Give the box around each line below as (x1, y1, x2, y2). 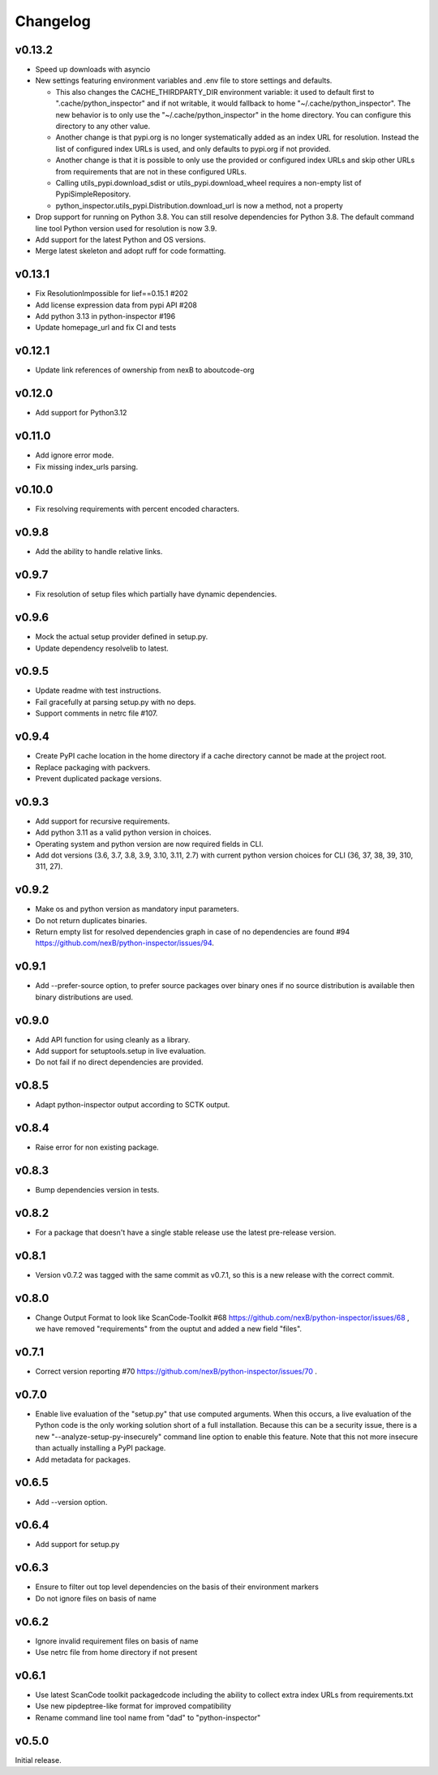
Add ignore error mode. (35, 450, 114, 460)
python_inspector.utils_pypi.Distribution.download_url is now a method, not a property (55, 200, 344, 210)
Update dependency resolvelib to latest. (35, 643, 170, 653)
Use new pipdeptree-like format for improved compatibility (35, 1701, 231, 1711)
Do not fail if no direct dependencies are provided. (35, 1057, 204, 1067)
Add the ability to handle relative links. (35, 547, 163, 557)
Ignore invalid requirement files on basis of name (35, 1635, 199, 1646)
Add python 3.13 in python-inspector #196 (35, 312, 176, 320)
